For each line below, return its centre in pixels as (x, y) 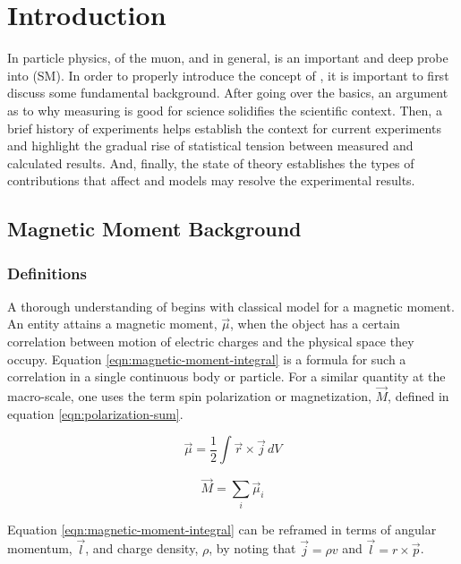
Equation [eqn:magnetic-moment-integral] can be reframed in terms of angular (222, 529)
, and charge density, (142, 548)
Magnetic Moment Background (154, 229)
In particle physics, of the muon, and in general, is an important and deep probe (228, 58)
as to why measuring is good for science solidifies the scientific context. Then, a (225, 110)
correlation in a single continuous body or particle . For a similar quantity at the (226, 376)
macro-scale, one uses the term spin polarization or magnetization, (189, 396)
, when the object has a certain (315, 324)
